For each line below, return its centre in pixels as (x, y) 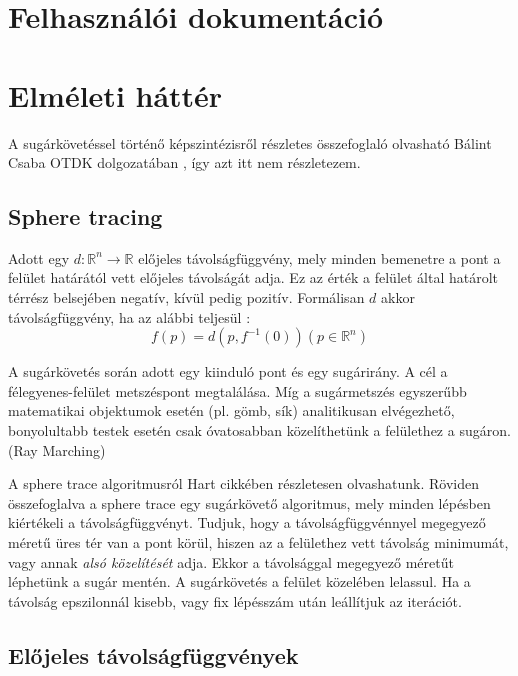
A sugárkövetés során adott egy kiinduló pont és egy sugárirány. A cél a (228, 371)
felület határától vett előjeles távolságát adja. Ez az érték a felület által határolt (253, 277)
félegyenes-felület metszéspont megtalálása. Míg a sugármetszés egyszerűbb (237, 390)
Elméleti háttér (115, 94)
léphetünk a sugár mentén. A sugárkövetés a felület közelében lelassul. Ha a (239, 581)
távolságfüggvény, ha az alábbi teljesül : (129, 316)
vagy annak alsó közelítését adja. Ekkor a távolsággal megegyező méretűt (231, 561)
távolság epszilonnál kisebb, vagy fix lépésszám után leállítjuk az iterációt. (235, 600)
